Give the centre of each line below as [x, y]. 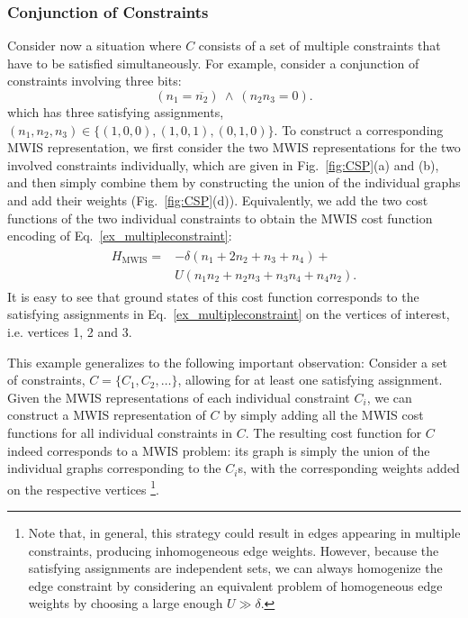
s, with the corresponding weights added [349, 468]
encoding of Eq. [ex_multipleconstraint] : [120, 236]
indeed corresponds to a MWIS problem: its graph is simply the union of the [219, 450]
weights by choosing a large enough [126, 603]
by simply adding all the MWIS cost [324, 415]
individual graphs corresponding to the [114, 468]
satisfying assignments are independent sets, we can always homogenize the [235, 568]
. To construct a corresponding [359, 129]
